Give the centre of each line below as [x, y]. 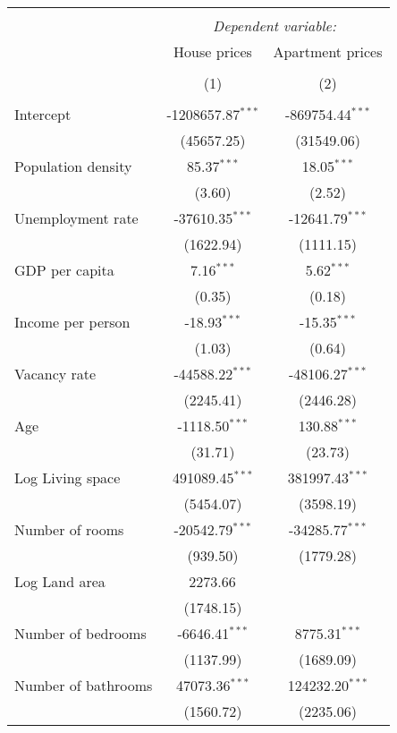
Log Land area [60, 581]
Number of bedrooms [80, 633]
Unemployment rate [76, 218]
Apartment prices [328, 51]
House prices [213, 51]
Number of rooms [69, 529]
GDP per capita [64, 270]
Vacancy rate [55, 374]
